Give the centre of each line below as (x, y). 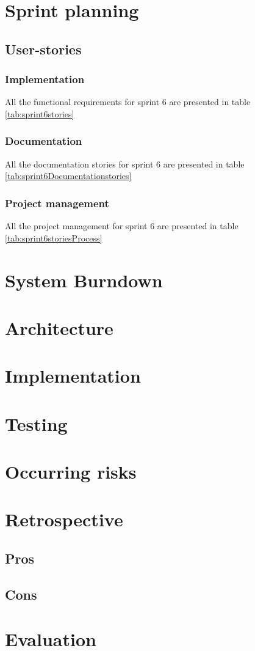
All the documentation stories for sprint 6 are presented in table (125, 164)
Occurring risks (71, 472)
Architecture (59, 327)
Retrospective (64, 519)
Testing (36, 423)
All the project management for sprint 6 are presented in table (122, 226)
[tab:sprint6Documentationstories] (68, 176)
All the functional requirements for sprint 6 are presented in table (128, 102)
